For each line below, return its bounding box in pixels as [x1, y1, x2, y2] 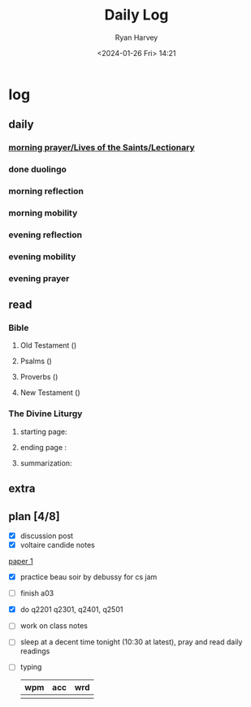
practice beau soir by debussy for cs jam [19, 572, 158, 582]
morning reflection [8, 185, 84, 197]
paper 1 [8, 557, 34, 566]
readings [19, 646, 50, 656]
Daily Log [104, 6, 169, 24]
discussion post [19, 531, 74, 540]
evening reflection [8, 229, 83, 241]
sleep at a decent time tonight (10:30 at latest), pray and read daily [19, 637, 243, 647]
